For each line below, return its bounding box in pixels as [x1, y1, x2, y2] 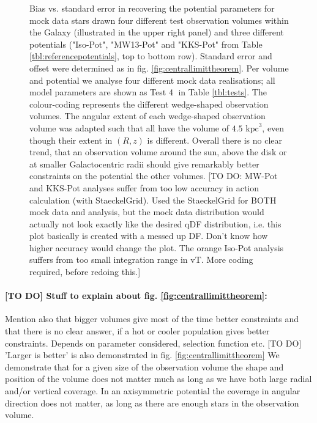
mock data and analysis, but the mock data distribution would [29, 205, 264, 218]
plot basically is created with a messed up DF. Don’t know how [29, 229, 268, 242]
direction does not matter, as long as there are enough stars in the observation [5, 396, 299, 409]
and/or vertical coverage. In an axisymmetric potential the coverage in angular [5, 384, 300, 397]
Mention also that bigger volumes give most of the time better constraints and [5, 312, 299, 325]
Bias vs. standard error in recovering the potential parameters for [29, 2, 275, 14]
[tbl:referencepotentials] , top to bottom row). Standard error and [29, 50, 272, 62]
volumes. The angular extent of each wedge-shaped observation [29, 109, 266, 122]
